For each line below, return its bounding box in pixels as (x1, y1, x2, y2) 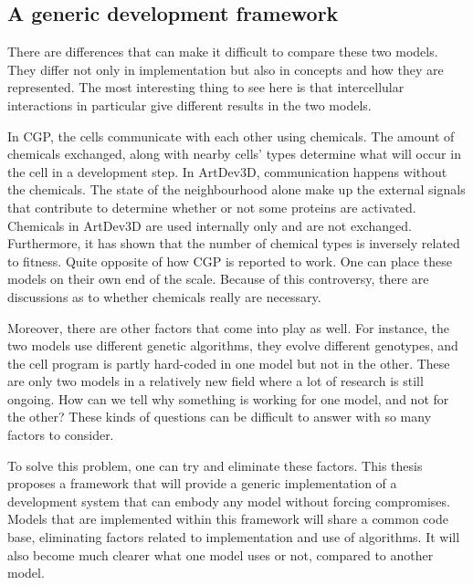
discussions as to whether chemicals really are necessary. (7, 287, 321, 306)
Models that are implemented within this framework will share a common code (7, 509, 448, 528)
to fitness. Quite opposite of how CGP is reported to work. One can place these (7, 251, 452, 270)
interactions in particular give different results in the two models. (7, 95, 372, 114)
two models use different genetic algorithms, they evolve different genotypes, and (7, 336, 458, 355)
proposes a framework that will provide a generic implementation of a (7, 474, 397, 493)
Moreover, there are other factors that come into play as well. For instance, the (7, 318, 450, 337)
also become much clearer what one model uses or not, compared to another (7, 545, 434, 564)
